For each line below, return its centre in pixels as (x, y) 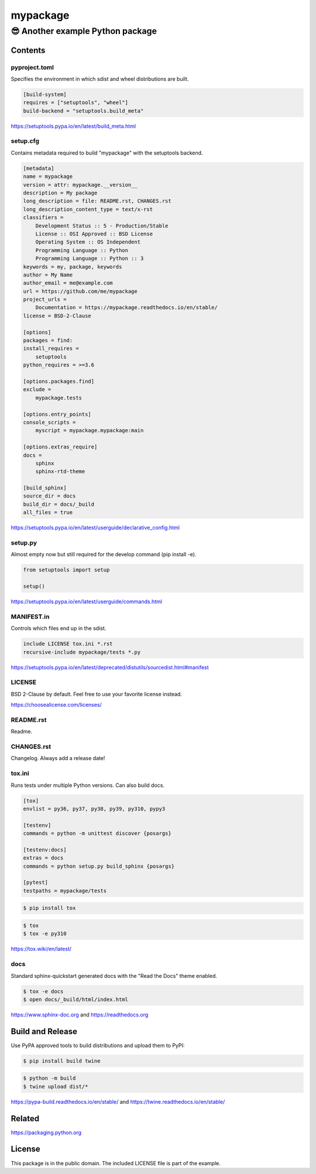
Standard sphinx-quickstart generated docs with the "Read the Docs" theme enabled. (114, 976)
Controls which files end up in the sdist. (59, 628)
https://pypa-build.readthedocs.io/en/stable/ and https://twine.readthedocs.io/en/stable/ (118, 1101)
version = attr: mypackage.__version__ (80, 185)
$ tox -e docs (43, 991)
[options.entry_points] (57, 414)
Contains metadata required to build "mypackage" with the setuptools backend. (107, 153)
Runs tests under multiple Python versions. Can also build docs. (88, 785)
